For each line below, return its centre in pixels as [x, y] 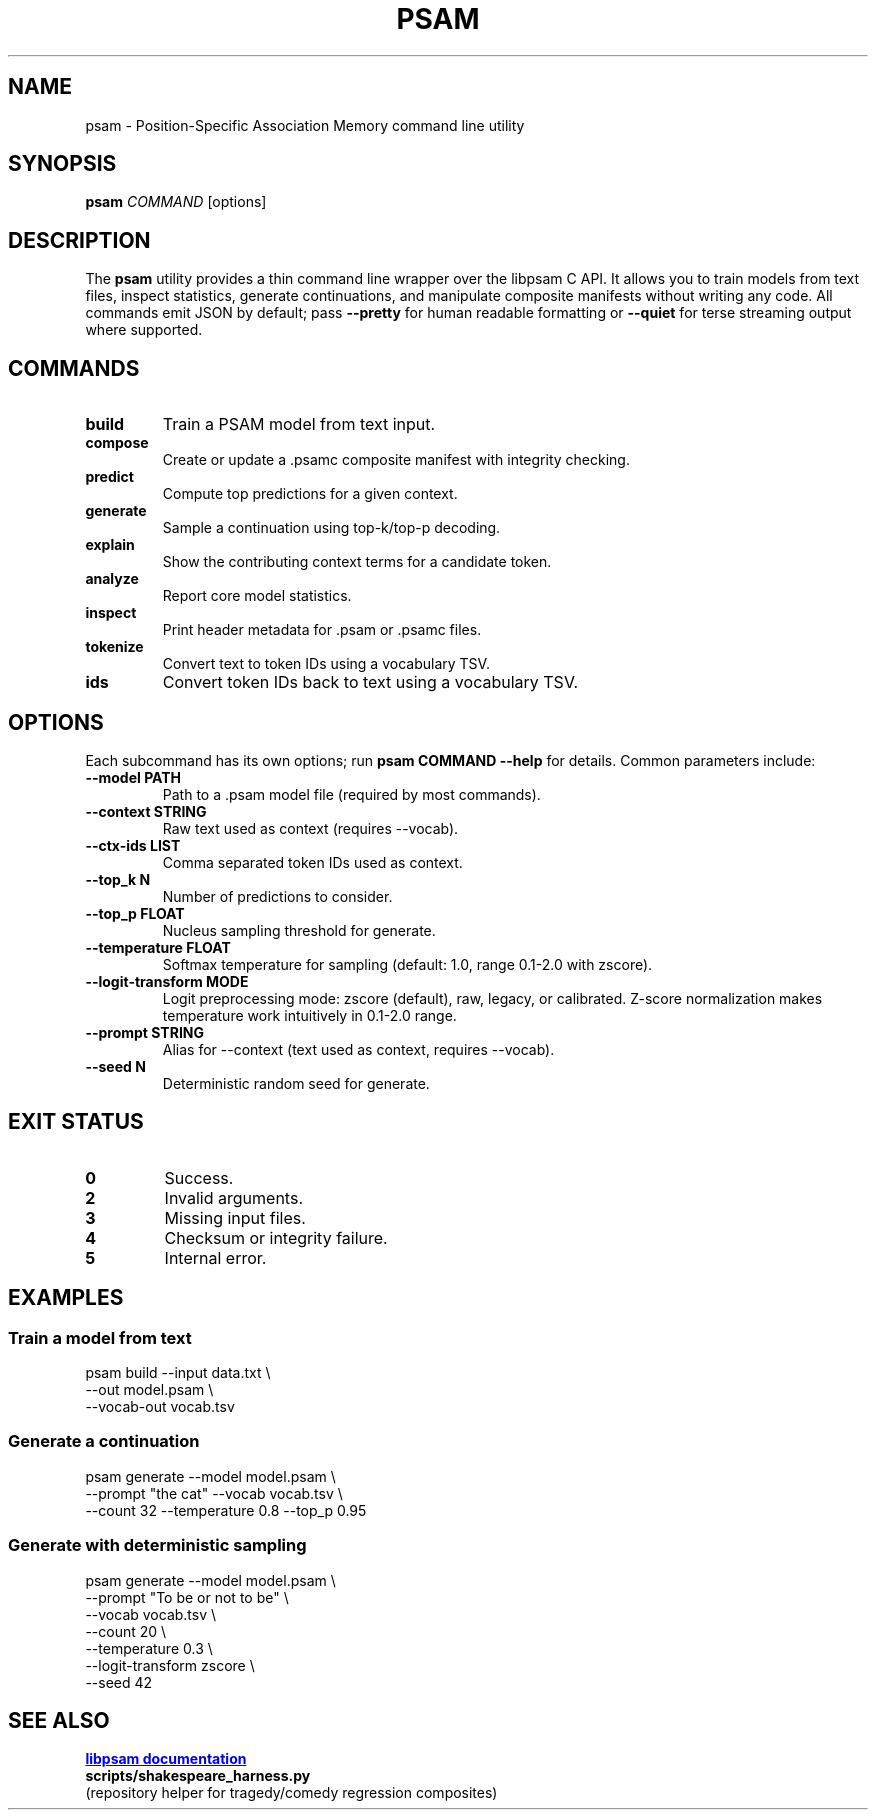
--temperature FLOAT [158, 947]
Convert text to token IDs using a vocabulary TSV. [326, 664]
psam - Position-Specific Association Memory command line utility [305, 125]
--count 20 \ [126, 1631]
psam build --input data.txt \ [178, 1373]
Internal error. [215, 1257]
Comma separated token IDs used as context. [312, 862]
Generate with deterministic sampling [157, 1545]
